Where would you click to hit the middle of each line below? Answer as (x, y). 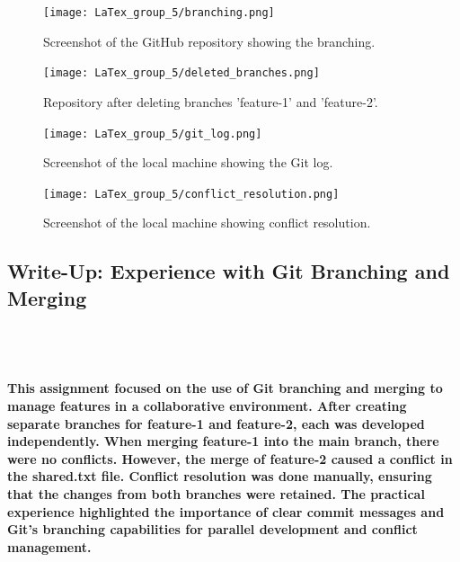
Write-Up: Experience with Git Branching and (229, 271)
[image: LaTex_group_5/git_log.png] (153, 134)
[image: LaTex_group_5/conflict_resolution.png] (191, 194)
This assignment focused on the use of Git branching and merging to (225, 388)
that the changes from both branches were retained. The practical (216, 493)
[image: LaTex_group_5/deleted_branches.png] (181, 73)
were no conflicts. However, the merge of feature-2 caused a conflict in (230, 458)
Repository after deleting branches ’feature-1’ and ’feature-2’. (211, 101)
